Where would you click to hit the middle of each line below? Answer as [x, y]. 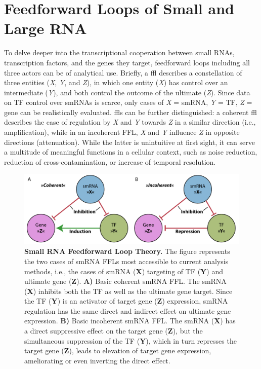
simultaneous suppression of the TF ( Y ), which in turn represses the [130, 340]
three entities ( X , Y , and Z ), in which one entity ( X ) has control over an [116, 82]
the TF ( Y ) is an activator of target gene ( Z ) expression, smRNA [126, 301]
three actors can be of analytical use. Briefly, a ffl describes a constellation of [123, 72]
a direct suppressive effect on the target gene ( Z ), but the [114, 331]
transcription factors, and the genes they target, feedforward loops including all [127, 62]
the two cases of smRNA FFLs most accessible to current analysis [126, 261]
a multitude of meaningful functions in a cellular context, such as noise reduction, [131, 152]
